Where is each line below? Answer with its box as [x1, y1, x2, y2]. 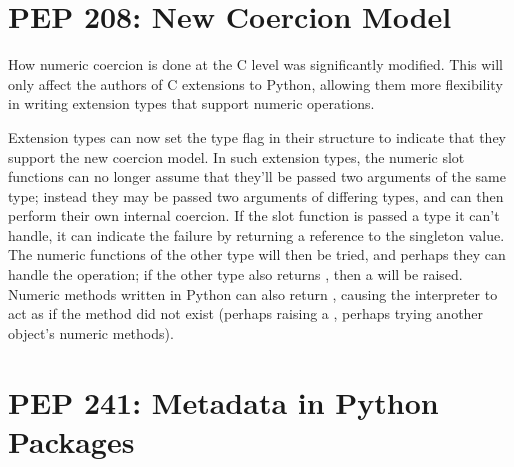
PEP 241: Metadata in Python [8, 381, 439, 422]
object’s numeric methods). [8, 322, 174, 343]
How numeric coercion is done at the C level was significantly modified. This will [8, 54, 504, 75]
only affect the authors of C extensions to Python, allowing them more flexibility [8, 73, 503, 94]
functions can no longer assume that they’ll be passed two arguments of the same [8, 166, 506, 187]
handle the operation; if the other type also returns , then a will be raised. [8, 264, 463, 285]
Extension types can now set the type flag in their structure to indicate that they [8, 126, 507, 147]
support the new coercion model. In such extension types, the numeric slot [8, 146, 465, 167]
